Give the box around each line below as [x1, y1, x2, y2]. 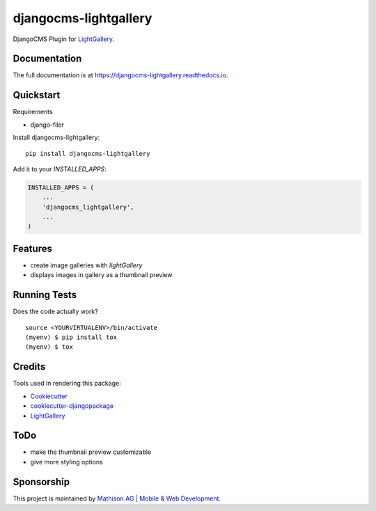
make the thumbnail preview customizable [30, 448, 152, 456]
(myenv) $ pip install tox [25, 333, 118, 341]
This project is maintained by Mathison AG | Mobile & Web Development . [13, 494, 221, 503]
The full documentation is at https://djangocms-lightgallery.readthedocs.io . [13, 71, 228, 79]
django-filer [30, 120, 64, 129]
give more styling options [30, 457, 104, 466]
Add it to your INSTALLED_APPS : [13, 164, 107, 173]
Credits [13, 361, 46, 372]
